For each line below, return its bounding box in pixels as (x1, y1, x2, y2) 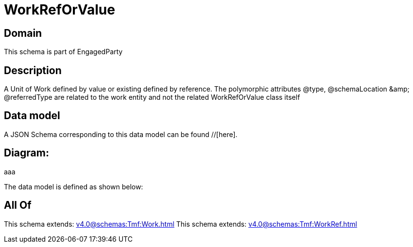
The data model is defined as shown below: (4, 182, 143, 191)
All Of (4, 199, 32, 212)
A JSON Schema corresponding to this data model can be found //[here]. (4, 130, 238, 139)
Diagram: (4, 147, 49, 159)
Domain (4, 27, 42, 39)
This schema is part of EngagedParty (4, 47, 123, 56)
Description (4, 64, 62, 77)
